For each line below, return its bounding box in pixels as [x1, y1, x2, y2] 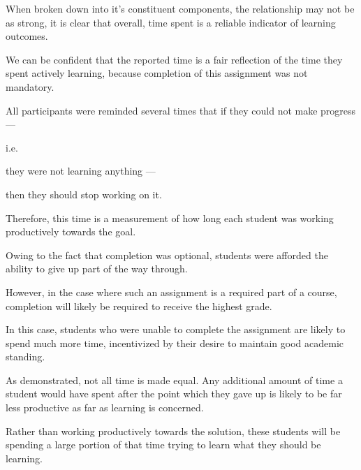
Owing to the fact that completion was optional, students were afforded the [6, 247, 328, 262]
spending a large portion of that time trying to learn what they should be [6, 437, 321, 452]
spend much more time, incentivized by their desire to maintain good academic [6, 335, 344, 350]
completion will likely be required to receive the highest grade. [6, 298, 272, 313]
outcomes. [6, 29, 48, 43]
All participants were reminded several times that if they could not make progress [6, 103, 356, 117]
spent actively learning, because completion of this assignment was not [6, 66, 308, 80]
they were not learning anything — [6, 163, 156, 178]
